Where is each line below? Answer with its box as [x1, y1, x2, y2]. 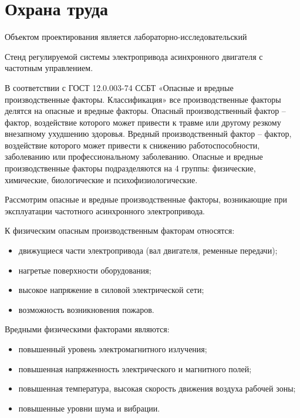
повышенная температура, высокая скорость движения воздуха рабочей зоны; [18, 382, 296, 395]
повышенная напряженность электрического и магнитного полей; [18, 362, 252, 375]
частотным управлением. [5, 62, 93, 74]
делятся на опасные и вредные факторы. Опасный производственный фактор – [5, 105, 286, 117]
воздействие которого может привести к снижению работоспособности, [5, 139, 260, 151]
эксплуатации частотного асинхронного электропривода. [5, 204, 205, 217]
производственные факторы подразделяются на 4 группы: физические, [5, 162, 256, 174]
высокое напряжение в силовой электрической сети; [18, 284, 204, 296]
